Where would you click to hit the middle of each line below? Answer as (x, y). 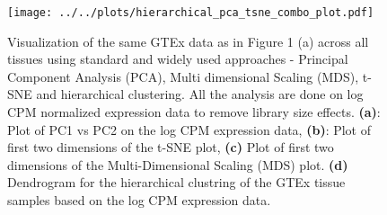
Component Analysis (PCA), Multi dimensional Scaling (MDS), (183, 76)
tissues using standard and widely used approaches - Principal (178, 59)
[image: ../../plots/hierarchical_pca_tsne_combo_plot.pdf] (191, 13)
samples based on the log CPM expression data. (139, 200)
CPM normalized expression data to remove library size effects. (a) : (194, 112)
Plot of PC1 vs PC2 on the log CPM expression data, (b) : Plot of (189, 129)
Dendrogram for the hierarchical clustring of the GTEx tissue (176, 182)
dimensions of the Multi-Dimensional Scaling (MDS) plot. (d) (178, 164)
